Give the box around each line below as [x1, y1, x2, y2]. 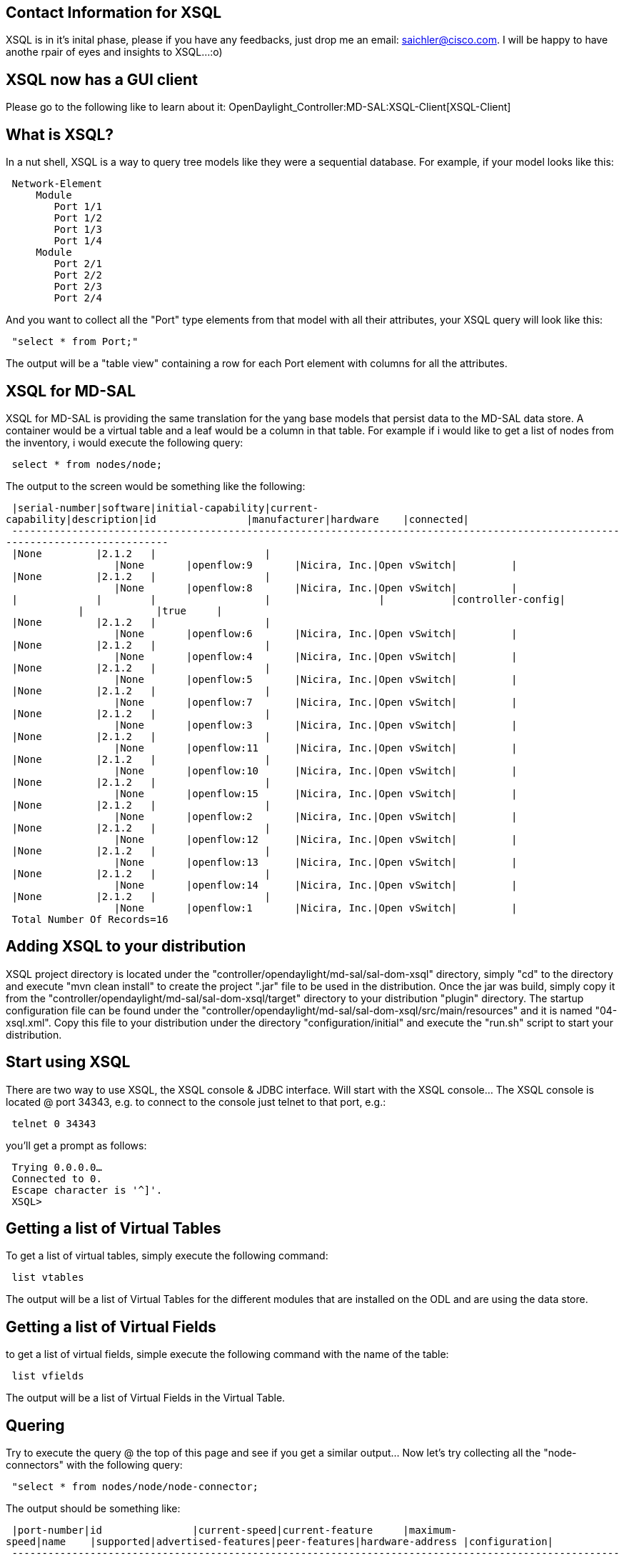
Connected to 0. [11, 1172, 102, 1184]
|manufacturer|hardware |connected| [246, 513, 470, 525]
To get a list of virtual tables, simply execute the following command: [6, 1249, 328, 1262]
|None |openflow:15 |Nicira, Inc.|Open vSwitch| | [114, 787, 518, 799]
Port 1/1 [54, 201, 102, 213]
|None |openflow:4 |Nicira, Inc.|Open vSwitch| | [114, 650, 518, 662]
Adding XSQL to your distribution [6, 937, 246, 956]
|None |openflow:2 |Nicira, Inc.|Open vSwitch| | [114, 810, 518, 822]
